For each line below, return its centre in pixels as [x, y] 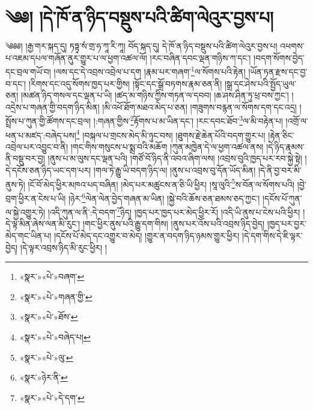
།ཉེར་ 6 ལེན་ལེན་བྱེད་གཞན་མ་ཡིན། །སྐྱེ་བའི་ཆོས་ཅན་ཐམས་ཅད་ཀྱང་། [164, 197]
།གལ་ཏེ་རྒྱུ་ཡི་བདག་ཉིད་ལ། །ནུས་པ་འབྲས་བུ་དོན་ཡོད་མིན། [175, 170]
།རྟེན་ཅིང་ [281, 135]
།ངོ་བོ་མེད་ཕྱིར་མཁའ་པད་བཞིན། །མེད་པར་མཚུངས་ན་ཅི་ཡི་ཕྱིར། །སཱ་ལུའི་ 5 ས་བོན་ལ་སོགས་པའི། [161, 183]
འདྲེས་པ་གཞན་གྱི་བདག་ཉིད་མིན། [53, 107]
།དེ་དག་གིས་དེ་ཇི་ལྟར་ [272, 235]
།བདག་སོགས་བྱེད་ [279, 57]
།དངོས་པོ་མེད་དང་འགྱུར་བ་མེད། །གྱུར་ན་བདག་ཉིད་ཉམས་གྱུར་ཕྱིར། [147, 235]
